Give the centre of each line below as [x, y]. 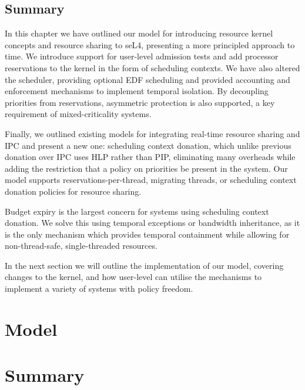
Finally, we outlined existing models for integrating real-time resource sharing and [152, 133]
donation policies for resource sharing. [73, 191]
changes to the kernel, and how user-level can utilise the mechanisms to [133, 277]
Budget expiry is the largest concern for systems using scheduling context [137, 211]
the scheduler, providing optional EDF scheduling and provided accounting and [148, 79]
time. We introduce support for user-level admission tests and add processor [142, 56]
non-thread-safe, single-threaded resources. [81, 246]
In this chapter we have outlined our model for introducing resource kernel [139, 33]
